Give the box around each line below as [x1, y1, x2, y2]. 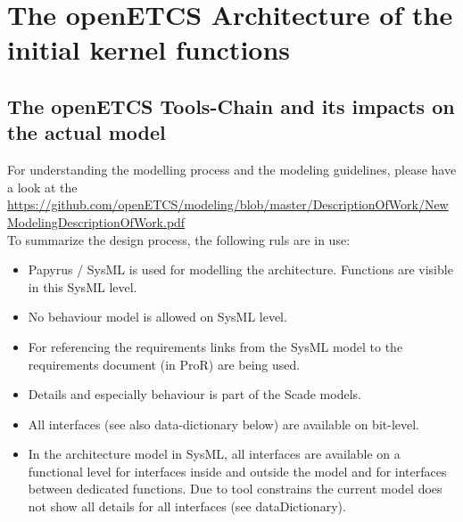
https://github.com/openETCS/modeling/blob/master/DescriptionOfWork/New [7, 195, 449, 214]
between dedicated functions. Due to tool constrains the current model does [28, 479, 442, 498]
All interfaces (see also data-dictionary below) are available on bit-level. [28, 414, 420, 433]
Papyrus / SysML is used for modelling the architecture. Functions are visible [28, 260, 453, 279]
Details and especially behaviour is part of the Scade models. [28, 385, 361, 404]
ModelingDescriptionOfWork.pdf [7, 212, 186, 231]
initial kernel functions [7, 31, 291, 68]
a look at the [7, 177, 78, 196]
